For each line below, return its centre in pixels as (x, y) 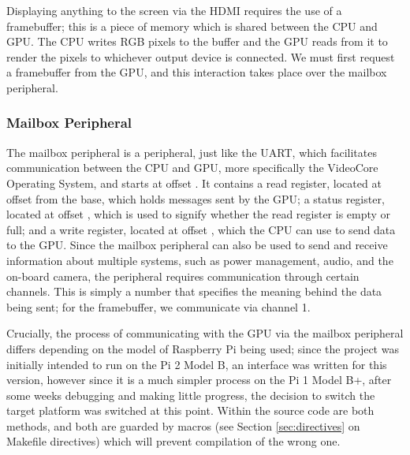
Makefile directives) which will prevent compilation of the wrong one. (173, 441)
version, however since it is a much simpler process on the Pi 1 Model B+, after (199, 380)
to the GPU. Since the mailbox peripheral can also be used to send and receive (197, 245)
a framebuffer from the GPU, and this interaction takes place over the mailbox (197, 72)
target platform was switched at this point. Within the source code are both (190, 410)
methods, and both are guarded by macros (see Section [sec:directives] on (183, 425)
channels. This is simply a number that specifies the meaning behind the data (194, 291)
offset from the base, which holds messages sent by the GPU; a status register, (196, 198)
